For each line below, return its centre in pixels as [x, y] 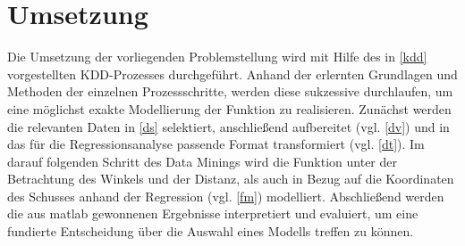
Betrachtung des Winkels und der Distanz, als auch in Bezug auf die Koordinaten [231, 179]
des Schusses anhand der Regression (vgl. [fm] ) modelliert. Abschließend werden [226, 196]
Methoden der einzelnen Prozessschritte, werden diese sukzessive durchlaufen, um [230, 91]
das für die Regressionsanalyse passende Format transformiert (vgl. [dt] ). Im [216, 144]
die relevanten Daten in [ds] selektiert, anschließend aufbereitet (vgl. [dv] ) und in [228, 126]
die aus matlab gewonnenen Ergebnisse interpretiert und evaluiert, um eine [213, 213]
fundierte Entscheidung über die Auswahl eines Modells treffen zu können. [211, 231]
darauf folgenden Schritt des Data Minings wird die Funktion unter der [202, 161]
